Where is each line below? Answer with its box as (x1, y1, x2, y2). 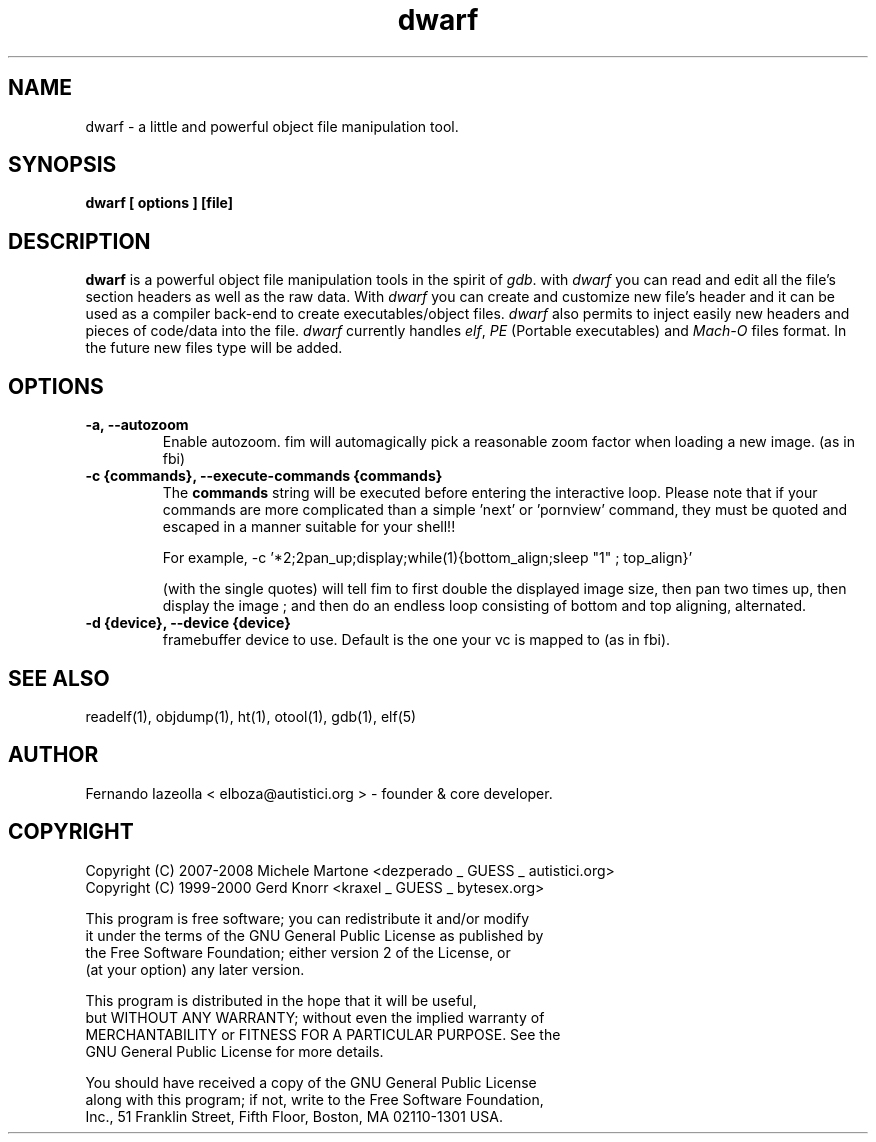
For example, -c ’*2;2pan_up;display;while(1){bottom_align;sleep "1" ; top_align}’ (162, 549, 693, 567)
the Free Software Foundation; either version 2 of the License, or (85, 943, 511, 961)
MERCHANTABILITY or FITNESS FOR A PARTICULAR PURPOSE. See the (85, 1025, 561, 1043)
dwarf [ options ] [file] (85, 194, 234, 212)
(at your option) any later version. (85, 960, 305, 978)
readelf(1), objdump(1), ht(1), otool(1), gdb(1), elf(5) (85, 707, 417, 725)
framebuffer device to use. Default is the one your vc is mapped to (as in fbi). (162, 631, 671, 649)
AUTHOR (8, 742, 99, 768)
